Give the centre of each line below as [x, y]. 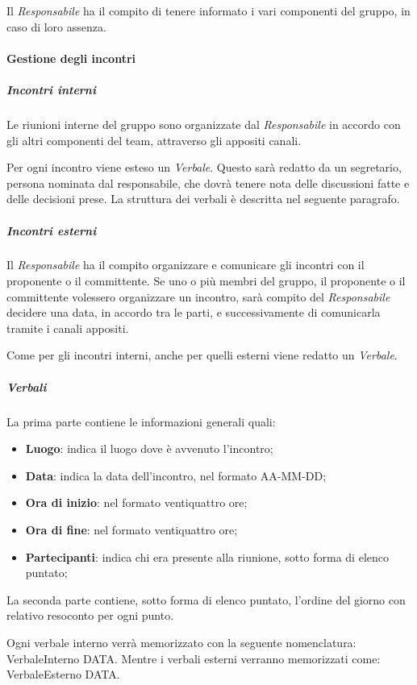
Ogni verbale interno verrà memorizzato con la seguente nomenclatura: [181, 642]
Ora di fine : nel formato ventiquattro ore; [131, 529]
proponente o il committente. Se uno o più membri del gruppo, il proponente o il [206, 281]
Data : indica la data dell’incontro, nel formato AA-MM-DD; [176, 475]
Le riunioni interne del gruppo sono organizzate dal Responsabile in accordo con [204, 124]
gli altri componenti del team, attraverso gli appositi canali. [154, 140]
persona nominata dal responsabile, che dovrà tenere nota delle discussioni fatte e [208, 183]
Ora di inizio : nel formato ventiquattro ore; [136, 502]
